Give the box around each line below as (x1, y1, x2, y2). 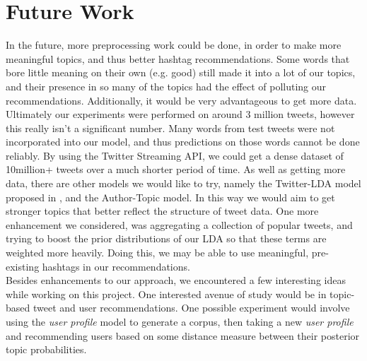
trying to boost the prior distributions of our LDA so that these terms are (6, 231, 327, 246)
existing (6, 259, 40, 273)
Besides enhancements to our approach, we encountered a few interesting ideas (6, 273, 346, 288)
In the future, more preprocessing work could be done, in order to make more (6, 37, 342, 52)
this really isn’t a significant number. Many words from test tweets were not (6, 120, 335, 135)
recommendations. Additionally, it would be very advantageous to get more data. (6, 93, 357, 107)
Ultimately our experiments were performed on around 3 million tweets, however (6, 107, 355, 122)
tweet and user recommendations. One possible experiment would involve (33, 300, 350, 315)
